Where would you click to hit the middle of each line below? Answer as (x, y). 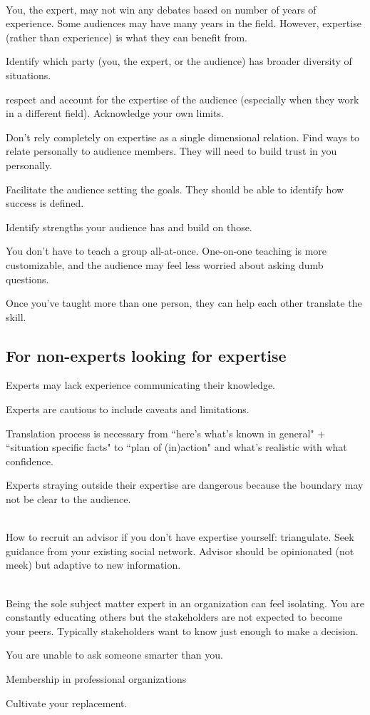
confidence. (30, 461)
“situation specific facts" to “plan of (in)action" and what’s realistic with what (176, 447)
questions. (27, 279)
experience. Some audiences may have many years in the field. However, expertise (184, 23)
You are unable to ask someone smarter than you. (114, 655)
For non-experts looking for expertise (146, 355)
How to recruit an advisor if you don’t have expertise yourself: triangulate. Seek (180, 537)
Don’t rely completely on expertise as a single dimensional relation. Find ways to (183, 137)
